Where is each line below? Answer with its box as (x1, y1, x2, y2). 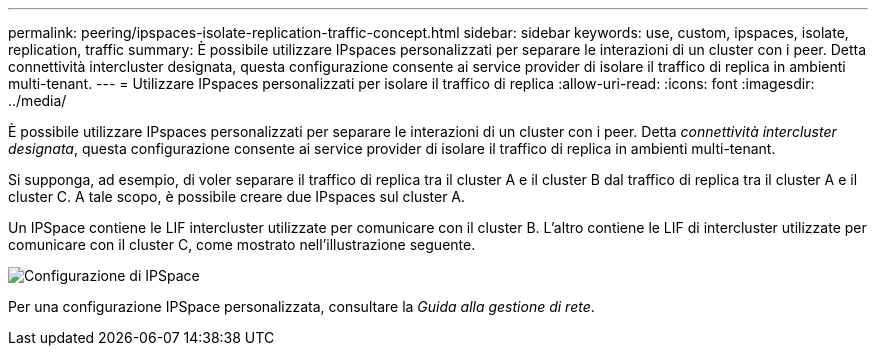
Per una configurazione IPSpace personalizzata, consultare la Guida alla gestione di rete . (8, 298, 595, 315)
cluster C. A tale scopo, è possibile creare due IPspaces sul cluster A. (8, 188, 466, 205)
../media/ (8, 92, 67, 109)
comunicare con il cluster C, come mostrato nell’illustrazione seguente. (8, 236, 476, 253)
